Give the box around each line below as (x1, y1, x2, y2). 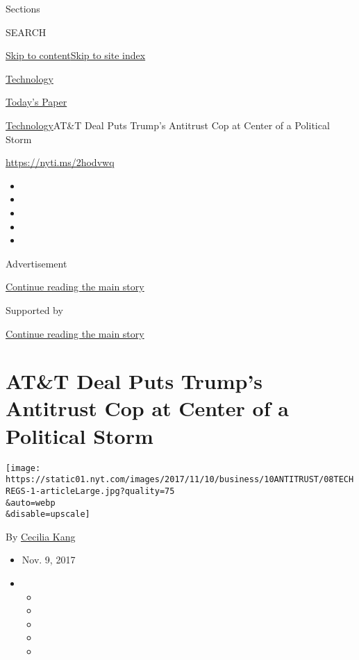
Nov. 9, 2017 (22, 552, 76, 567)
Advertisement (6, 256, 67, 270)
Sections (6, 1, 40, 15)
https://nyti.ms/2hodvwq (6, 155, 115, 170)
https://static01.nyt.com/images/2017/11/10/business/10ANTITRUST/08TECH (6, 475, 354, 485)
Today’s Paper (6, 94, 67, 109)
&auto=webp (6, 497, 56, 508)
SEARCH (6, 24, 47, 39)
